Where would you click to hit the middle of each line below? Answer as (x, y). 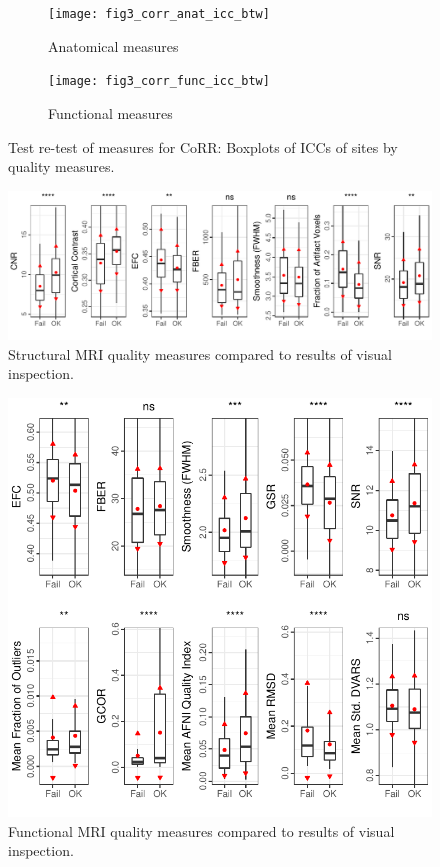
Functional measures (110, 112)
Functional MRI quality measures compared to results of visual (201, 830)
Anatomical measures (113, 45)
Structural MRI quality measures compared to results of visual (200, 353)
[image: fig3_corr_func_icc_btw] (159, 81)
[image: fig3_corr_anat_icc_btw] (159, 14)
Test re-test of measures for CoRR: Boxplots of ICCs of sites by (203, 146)
